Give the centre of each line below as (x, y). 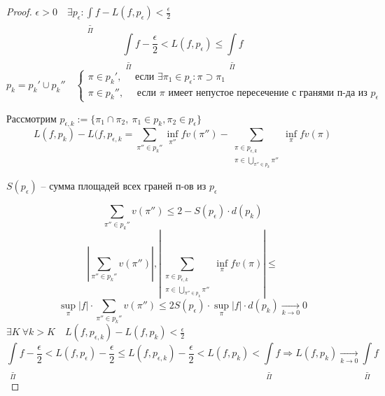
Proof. (19, 11)
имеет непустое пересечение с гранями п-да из (268, 93)
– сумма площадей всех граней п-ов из (124, 186)
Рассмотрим (31, 118)
